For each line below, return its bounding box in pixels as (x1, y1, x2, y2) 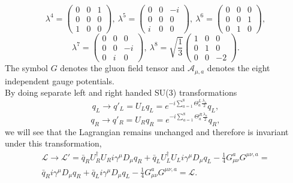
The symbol (5, 62, 49, 74)
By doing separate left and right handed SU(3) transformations (5, 86, 237, 99)
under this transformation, (5, 137, 102, 150)
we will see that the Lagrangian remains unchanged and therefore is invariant (5, 125, 289, 138)
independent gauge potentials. (5, 74, 114, 87)
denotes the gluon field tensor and (60, 62, 185, 74)
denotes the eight (207, 62, 270, 74)
